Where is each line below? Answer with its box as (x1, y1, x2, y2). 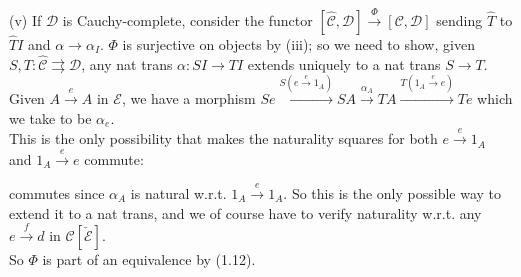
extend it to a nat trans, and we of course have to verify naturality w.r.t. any (9, 202, 482, 223)
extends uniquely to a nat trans (247, 53, 441, 74)
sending (436, 9, 483, 30)
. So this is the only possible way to (283, 182, 502, 203)
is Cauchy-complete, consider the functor (62, 9, 313, 30)
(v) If (9, 9, 42, 30)
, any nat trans (81, 53, 173, 74)
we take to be (9, 107, 92, 128)
